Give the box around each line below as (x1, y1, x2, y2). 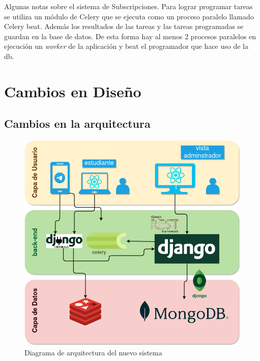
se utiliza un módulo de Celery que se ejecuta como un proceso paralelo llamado (4, 11, 254, 21)
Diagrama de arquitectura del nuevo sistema (24, 347, 162, 357)
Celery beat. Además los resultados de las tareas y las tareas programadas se (4, 21, 244, 32)
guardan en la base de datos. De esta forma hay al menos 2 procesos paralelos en (4, 31, 256, 41)
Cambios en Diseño (4, 80, 141, 101)
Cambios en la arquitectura (4, 116, 151, 131)
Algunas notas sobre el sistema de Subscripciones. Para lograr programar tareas (4, 1, 253, 11)
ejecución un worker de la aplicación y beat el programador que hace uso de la (4, 41, 248, 51)
